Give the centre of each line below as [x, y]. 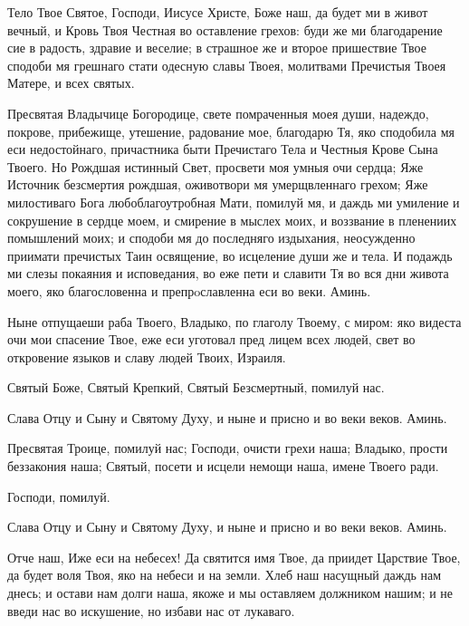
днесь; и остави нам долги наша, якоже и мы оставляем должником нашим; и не [230, 593]
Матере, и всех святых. [71, 83]
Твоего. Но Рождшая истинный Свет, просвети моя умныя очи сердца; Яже [215, 166]
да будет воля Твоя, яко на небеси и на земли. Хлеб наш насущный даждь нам [225, 575]
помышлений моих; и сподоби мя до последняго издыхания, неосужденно [211, 238]
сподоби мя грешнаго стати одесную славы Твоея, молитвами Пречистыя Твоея [227, 65]
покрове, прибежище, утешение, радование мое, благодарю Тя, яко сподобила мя [231, 131]
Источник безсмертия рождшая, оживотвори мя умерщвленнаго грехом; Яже [218, 184]
